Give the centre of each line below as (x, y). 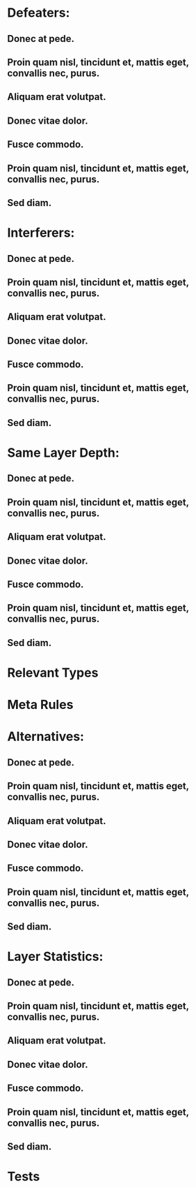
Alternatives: (46, 736)
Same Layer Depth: (63, 453)
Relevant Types (53, 673)
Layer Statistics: (55, 956)
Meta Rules (40, 705)
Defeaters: (39, 13)
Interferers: (41, 233)
